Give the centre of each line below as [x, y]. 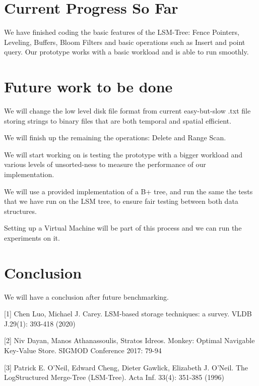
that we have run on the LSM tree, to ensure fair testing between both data [121, 201]
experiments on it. [32, 237]
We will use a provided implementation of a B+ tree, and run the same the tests [128, 191]
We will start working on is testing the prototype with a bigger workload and [123, 154]
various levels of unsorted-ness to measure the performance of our [105, 164]
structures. [20, 211]
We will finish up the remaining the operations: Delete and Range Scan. [115, 137]
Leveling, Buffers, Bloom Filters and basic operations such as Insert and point [125, 42]
